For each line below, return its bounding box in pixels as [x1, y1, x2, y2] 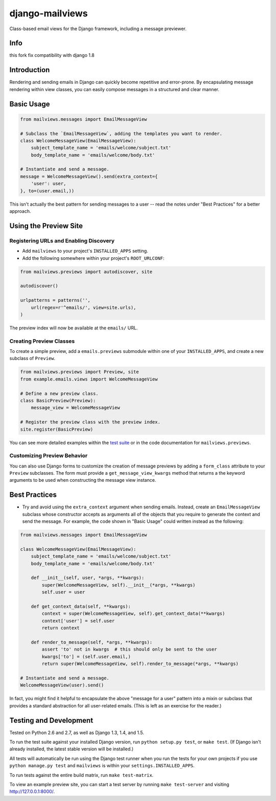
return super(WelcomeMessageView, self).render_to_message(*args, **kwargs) [41, 661, 239, 667]
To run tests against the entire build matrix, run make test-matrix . [9, 772, 154, 778]
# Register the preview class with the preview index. [20, 419, 160, 425]
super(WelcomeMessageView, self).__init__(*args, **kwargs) [41, 582, 196, 588]
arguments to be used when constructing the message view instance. [9, 477, 156, 483]
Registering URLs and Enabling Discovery [9, 237, 115, 244]
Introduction [9, 65, 50, 74]
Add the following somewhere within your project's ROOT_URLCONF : [22, 255, 165, 261]
